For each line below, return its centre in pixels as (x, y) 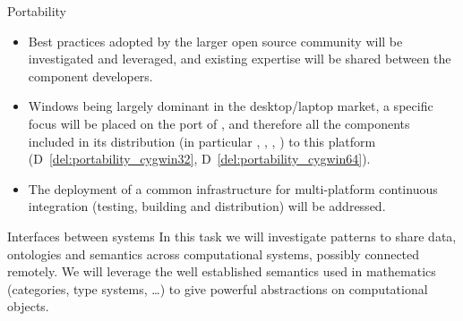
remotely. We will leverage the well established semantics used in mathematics (222, 271)
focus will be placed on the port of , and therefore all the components (219, 123)
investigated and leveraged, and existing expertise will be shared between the (240, 59)
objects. (28, 306)
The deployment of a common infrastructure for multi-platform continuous (233, 188)
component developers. (90, 76)
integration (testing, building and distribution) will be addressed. (207, 206)
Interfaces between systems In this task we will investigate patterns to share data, (232, 236)
